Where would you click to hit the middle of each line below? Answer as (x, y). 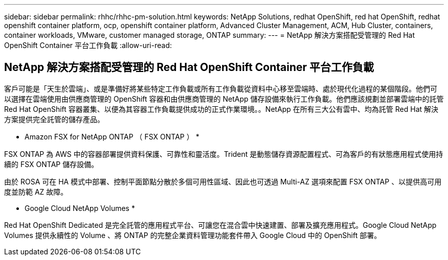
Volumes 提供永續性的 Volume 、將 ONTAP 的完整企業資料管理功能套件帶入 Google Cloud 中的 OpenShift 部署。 (193, 235)
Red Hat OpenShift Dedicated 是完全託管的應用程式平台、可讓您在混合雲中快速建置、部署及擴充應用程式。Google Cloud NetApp (220, 225)
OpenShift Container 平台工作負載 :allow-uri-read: (88, 45)
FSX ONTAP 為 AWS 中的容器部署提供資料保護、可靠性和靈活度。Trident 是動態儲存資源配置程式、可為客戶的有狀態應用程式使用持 (224, 154)
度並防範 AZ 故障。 (36, 192)
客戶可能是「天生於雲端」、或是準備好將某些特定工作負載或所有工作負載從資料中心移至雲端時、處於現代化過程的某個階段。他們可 (221, 88)
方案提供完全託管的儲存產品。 (54, 119)
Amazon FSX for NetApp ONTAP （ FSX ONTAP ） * (112, 136)
